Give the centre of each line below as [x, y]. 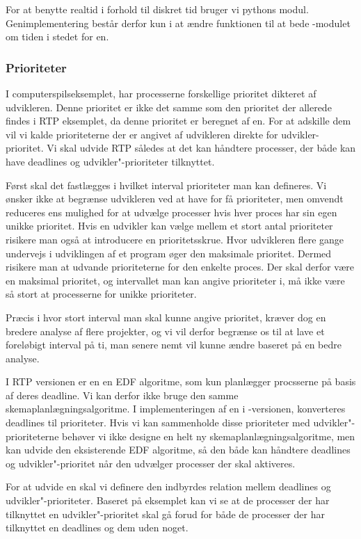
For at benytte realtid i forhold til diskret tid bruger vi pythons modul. [157, 9]
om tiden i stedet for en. [57, 37]
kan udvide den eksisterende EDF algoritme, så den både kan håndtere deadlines [178, 450]
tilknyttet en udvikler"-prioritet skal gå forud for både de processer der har [165, 514]
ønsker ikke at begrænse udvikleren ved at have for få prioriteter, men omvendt [175, 199]
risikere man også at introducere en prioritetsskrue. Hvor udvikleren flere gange [175, 239]
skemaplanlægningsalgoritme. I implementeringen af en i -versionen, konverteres [176, 409]
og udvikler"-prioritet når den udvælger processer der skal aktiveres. [151, 463]
